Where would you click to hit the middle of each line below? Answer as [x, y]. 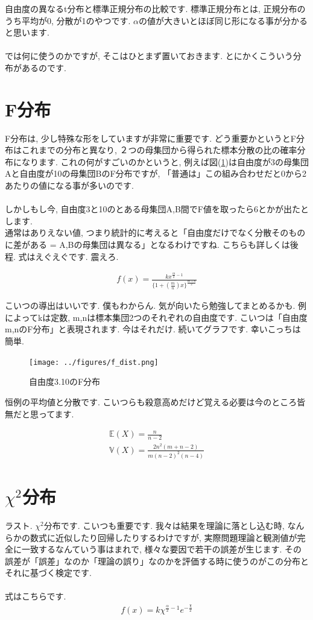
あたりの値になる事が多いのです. [69, 185]
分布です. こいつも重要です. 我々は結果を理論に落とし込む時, [164, 525]
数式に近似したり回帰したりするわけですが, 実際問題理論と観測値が [163, 537]
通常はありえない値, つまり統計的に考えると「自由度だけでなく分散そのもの [155, 232]
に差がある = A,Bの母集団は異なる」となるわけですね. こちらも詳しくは [147, 245]
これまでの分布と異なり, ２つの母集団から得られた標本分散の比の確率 [159, 150]
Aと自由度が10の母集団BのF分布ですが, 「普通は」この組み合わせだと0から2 [156, 173]
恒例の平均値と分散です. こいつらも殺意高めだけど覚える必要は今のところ [151, 401]
